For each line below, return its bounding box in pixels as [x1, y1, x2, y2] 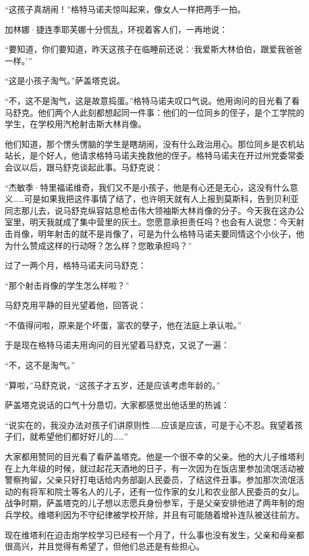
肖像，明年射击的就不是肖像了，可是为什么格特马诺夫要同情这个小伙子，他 [12, 227, 304, 239]
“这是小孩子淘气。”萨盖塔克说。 [5, 74, 125, 87]
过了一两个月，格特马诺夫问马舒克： [5, 259, 146, 271]
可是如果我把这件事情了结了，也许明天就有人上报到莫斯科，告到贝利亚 [24, 192, 299, 205]
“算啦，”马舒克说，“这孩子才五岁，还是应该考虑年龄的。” [5, 378, 220, 391]
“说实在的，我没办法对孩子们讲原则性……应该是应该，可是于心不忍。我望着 [5, 418, 295, 431]
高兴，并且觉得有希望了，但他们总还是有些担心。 [12, 540, 204, 552]
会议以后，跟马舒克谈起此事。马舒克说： [5, 160, 163, 173]
